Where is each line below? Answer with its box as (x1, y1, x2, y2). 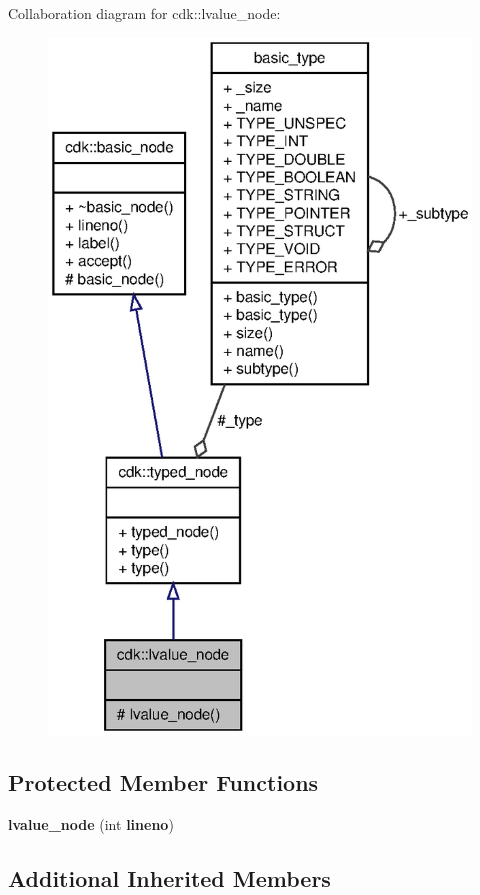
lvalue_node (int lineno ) (8, 814, 174, 835)
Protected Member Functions (8, 767, 319, 798)
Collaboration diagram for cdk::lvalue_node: (8, 3, 281, 23)
